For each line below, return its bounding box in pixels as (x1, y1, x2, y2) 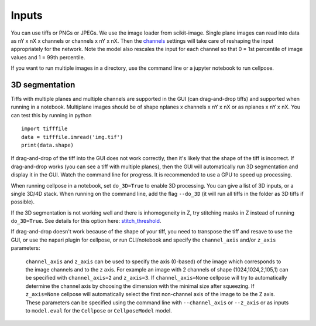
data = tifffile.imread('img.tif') (21, 134, 123, 140)
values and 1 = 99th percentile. (11, 53, 85, 61)
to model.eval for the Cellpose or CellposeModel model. (25, 307, 172, 314)
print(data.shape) (21, 141, 74, 148)
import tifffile (21, 125, 68, 132)
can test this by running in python (11, 111, 92, 118)
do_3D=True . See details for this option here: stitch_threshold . (11, 218, 162, 225)
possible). (11, 198, 35, 205)
